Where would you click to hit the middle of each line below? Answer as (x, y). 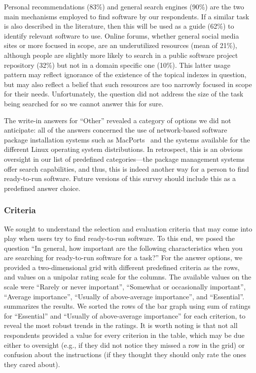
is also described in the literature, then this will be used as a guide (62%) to (119, 26)
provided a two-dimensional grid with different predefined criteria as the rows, (122, 267)
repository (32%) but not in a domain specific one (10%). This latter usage (117, 65)
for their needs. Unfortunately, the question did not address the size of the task (124, 94)
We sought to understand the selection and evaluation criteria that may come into (128, 228)
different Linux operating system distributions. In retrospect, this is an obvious (124, 149)
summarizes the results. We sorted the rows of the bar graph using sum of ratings (127, 306)
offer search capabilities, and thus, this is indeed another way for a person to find (127, 168)
